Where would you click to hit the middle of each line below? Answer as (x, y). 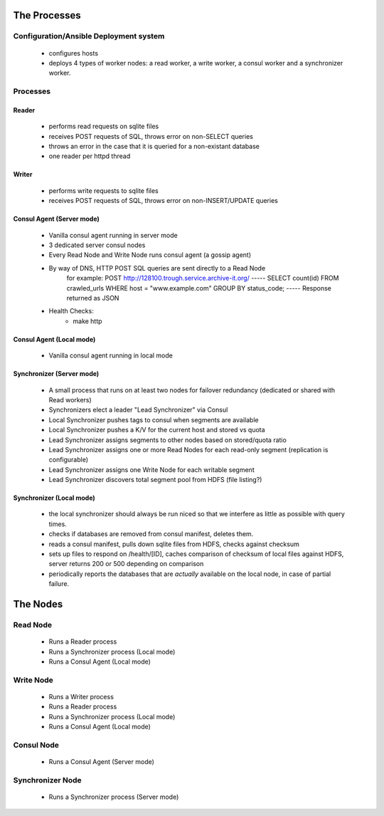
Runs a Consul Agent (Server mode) (101, 762)
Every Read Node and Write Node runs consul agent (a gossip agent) (150, 255)
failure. (59, 584)
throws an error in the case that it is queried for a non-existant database (154, 147)
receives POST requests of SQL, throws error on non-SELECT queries (151, 136)
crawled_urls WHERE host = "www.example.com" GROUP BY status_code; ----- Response (199, 288)
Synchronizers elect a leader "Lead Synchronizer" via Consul (138, 410)
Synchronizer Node (47, 780)
